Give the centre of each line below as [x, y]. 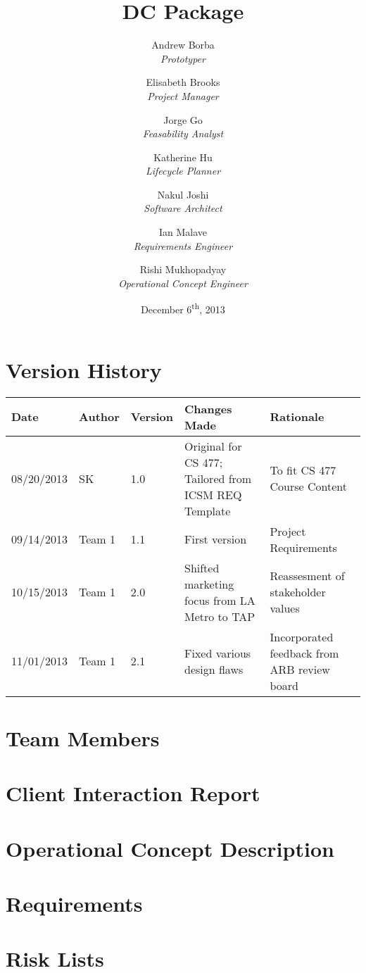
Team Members [83, 737]
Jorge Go [183, 119]
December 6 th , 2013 [183, 308]
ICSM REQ [213, 494]
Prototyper [183, 58]
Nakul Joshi [183, 194]
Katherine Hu [183, 157]
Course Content [308, 486]
